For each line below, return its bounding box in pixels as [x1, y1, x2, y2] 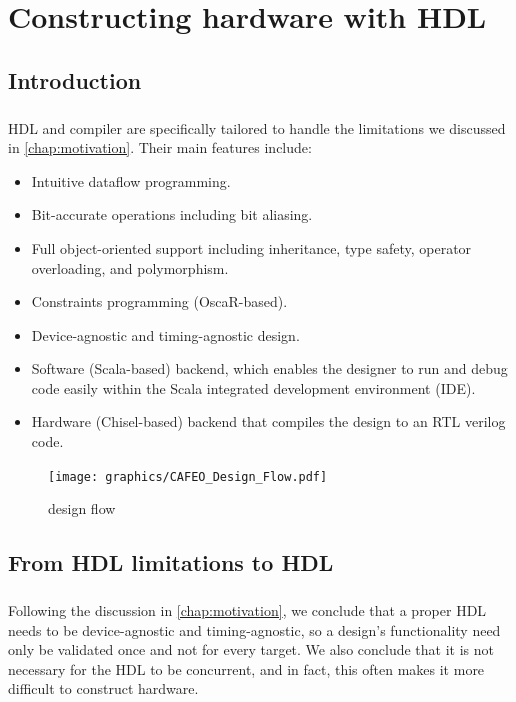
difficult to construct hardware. [8, 678, 199, 699]
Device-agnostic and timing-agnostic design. [31, 324, 300, 345]
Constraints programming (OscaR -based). [31, 291, 288, 312]
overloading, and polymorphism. [31, 257, 229, 278]
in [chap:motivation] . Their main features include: [8, 137, 312, 158]
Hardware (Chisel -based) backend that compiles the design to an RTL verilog [31, 411, 506, 432]
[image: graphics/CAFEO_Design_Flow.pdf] [48, 469, 328, 484]
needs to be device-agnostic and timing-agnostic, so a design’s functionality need [8, 619, 501, 640]
